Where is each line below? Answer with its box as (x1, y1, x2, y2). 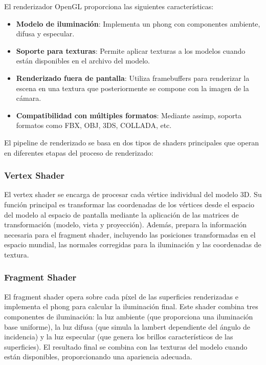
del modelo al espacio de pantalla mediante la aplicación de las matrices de (4, 209, 239, 220)
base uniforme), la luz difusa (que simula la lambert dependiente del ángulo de (4, 321, 251, 332)
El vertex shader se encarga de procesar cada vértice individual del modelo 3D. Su (4, 189, 262, 200)
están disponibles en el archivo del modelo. (16, 55, 150, 66)
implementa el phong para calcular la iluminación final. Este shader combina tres (4, 301, 258, 312)
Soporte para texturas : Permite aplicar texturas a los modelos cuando (16, 45, 246, 56)
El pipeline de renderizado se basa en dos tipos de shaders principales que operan (4, 137, 259, 147)
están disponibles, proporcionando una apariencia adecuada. (4, 351, 192, 362)
